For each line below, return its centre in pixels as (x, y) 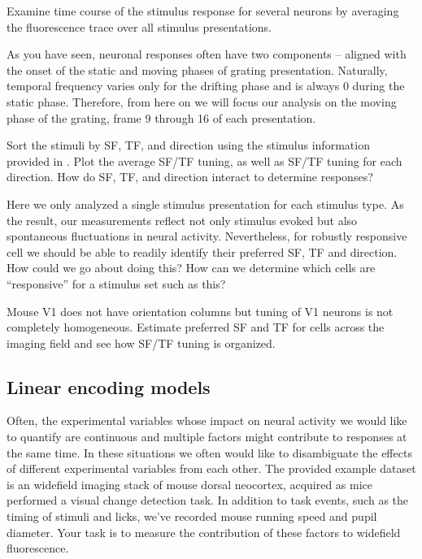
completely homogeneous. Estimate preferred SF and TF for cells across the (196, 327)
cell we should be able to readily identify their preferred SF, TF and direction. (202, 251)
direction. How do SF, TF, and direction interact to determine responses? (190, 177)
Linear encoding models (109, 386)
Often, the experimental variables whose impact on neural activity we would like (207, 420)
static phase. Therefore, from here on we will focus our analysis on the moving (202, 101)
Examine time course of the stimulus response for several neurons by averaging (203, 11)
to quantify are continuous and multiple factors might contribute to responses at (207, 437)
